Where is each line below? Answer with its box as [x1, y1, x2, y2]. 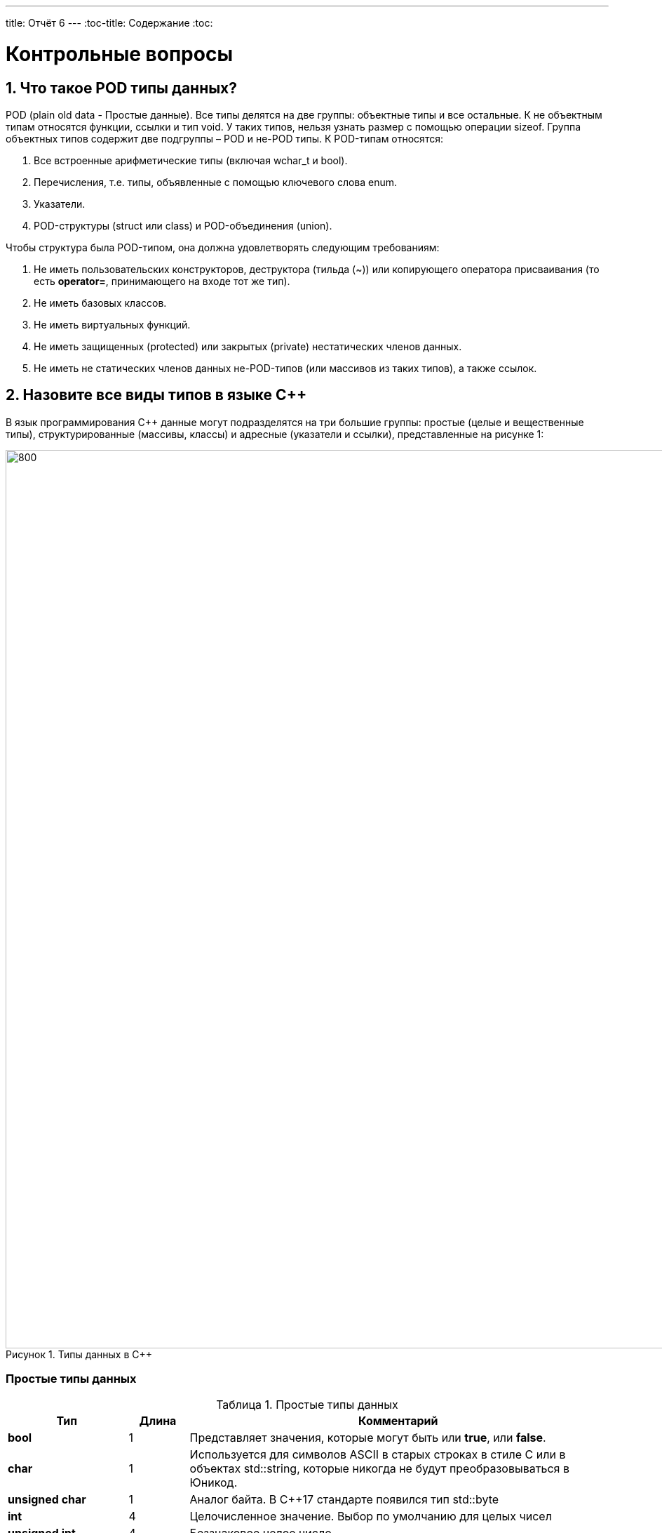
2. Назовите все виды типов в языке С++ [6, 386, 307, 404]
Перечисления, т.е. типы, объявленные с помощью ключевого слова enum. [34, 175, 398, 188]
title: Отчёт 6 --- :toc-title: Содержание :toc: [6, 17, 213, 29]
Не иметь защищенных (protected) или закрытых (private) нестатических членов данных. [34, 340, 462, 352]
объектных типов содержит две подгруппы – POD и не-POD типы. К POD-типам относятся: [6, 132, 443, 145]
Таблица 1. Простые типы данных [216, 1397, 398, 1412]
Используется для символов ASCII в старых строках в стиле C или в [189, 1447, 566, 1461]
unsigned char [8, 1492, 86, 1506]
